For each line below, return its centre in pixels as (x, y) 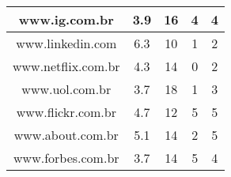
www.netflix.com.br (66, 66)
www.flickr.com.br (66, 112)
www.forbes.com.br (66, 158)
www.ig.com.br (66, 19)
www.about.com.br (66, 135)
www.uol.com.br (66, 89)
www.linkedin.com (66, 43)
